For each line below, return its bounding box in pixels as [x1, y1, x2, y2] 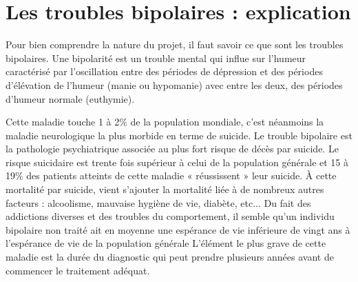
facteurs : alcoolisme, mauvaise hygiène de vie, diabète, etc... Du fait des [6, 195, 311, 210]
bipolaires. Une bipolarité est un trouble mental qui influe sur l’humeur [6, 50, 306, 65]
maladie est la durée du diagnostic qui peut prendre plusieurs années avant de [6, 250, 334, 264]
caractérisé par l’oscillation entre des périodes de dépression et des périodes [6, 64, 323, 79]
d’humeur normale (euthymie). [6, 91, 135, 105]
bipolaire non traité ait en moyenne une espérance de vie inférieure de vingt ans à [6, 222, 350, 236]
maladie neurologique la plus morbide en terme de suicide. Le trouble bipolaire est [6, 128, 352, 142]
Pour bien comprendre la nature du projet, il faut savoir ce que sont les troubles [6, 37, 344, 52]
